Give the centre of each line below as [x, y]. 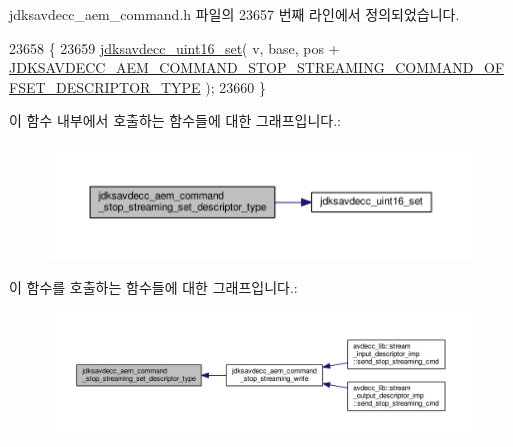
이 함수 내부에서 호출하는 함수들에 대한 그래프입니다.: [175, 120]
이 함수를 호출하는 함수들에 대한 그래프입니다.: [153, 287]
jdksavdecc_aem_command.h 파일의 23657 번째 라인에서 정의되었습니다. [234, 14]
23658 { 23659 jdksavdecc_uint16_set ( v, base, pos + [174, 47]
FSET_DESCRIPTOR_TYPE [105, 86]
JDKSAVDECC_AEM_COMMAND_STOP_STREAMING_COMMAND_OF [257, 67]
